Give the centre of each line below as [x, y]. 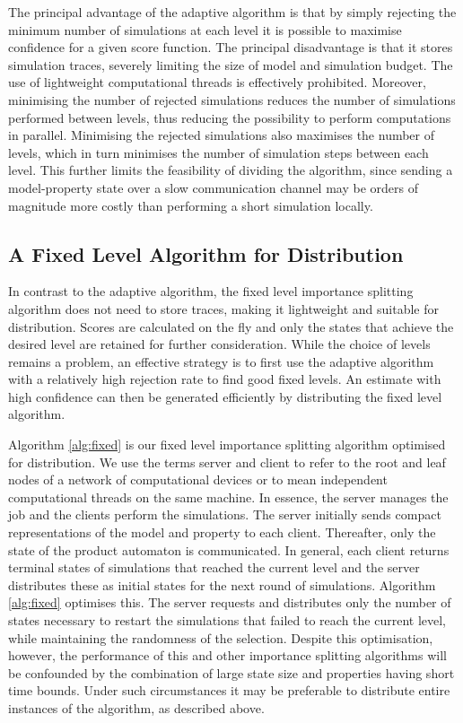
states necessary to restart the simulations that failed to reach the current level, [227, 620]
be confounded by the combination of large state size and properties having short [231, 672]
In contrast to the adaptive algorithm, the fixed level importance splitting [211, 291]
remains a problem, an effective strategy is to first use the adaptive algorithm [221, 361]
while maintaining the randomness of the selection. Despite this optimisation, [221, 637]
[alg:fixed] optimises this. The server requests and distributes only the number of [230, 602]
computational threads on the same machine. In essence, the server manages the [228, 497]
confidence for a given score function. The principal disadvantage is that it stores [231, 47]
